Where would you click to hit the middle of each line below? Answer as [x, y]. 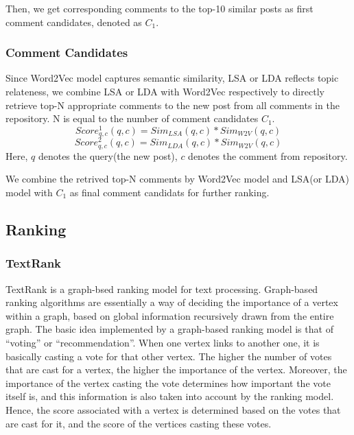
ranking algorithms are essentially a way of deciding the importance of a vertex [172, 302]
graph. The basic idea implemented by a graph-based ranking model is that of [169, 329]
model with [29, 192]
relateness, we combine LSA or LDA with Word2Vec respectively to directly [165, 91]
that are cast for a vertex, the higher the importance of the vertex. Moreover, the [176, 369]
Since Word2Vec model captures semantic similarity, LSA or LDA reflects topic [172, 78]
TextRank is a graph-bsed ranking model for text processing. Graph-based [162, 289]
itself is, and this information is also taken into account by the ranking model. [170, 396]
